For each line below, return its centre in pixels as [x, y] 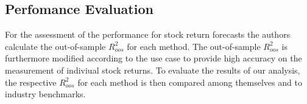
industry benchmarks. [45, 94]
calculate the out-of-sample [55, 46]
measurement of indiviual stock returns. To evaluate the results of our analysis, [153, 70]
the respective [31, 82]
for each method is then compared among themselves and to [190, 82]
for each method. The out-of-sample [194, 46]
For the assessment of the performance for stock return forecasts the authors [148, 34]
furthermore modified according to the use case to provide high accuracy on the [153, 58]
